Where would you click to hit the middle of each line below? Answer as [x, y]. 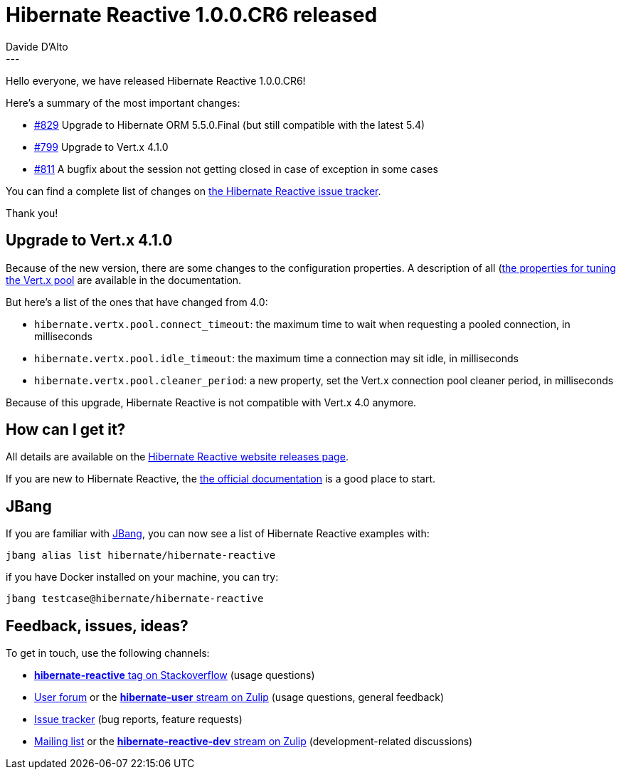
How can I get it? [66, 430]
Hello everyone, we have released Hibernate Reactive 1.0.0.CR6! [156, 80]
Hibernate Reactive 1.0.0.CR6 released [192, 15]
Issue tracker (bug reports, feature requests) [138, 719]
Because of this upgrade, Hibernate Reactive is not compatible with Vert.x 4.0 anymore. [211, 402]
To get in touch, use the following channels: [108, 653]
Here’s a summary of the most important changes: [123, 102]
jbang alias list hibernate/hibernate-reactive [141, 555]
